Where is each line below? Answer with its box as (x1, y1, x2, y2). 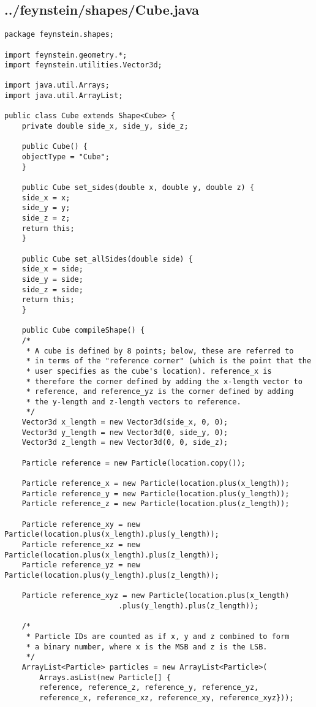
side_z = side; (21, 285, 83, 294)
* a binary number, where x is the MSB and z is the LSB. (26, 642, 268, 651)
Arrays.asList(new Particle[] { (39, 673, 171, 682)
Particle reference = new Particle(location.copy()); (21, 458, 246, 467)
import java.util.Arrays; (4, 81, 110, 90)
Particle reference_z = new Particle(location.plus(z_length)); (21, 499, 290, 509)
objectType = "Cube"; (21, 153, 110, 162)
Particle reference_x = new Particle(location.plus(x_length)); (21, 479, 290, 488)
